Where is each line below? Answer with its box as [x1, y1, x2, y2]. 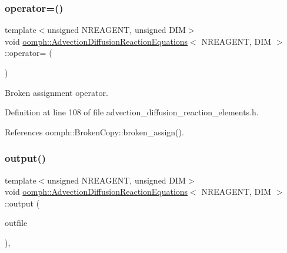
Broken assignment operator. [5, 86, 108, 98]
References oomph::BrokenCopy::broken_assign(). [5, 125, 184, 138]
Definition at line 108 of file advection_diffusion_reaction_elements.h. [5, 106, 259, 118]
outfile [5, 217, 28, 229]
